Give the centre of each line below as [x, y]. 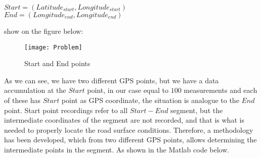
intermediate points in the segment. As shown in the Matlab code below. [117, 149]
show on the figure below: [44, 31]
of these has [23, 100]
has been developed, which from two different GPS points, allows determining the [130, 140]
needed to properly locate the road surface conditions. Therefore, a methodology [129, 129]
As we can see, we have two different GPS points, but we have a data [112, 80]
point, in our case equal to [128, 90]
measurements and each [221, 90]
